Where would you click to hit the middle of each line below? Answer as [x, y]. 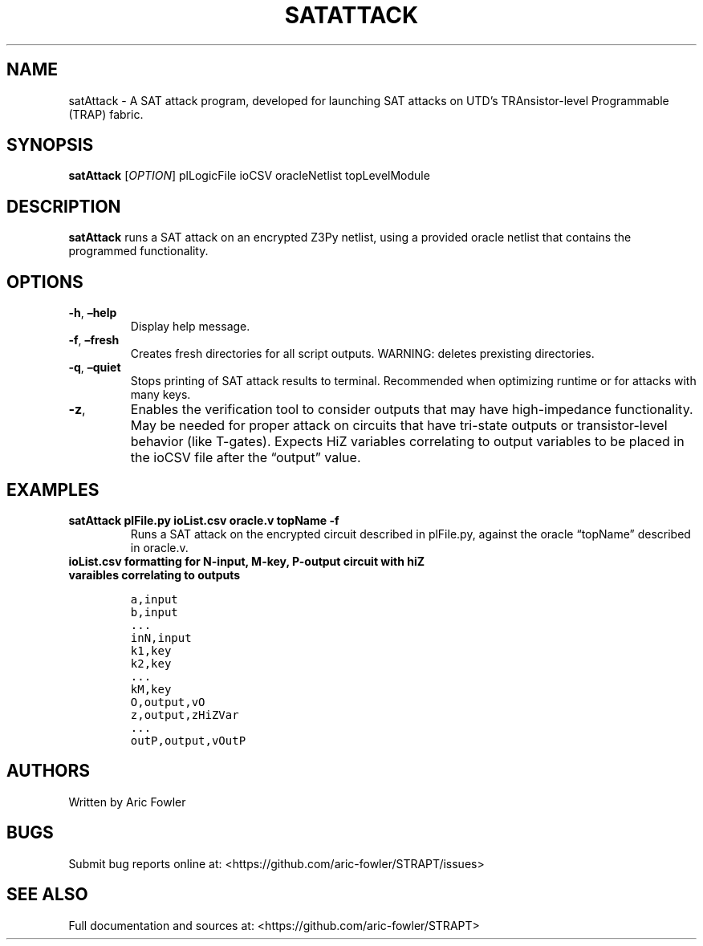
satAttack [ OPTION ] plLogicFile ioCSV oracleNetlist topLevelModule [249, 176]
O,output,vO [168, 702]
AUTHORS [49, 771]
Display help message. [190, 327]
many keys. [161, 395]
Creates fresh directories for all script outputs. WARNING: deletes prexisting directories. [362, 354]
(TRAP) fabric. [106, 114]
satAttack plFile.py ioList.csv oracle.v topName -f [204, 520]
